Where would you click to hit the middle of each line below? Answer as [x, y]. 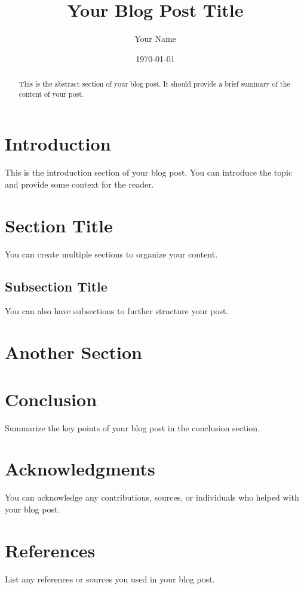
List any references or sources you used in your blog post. [110, 579]
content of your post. [51, 93]
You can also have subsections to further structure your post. [117, 311]
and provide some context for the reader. [79, 184]
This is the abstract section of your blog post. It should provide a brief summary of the [154, 84]
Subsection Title [56, 286]
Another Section [73, 352]
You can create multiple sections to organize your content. [111, 254]
